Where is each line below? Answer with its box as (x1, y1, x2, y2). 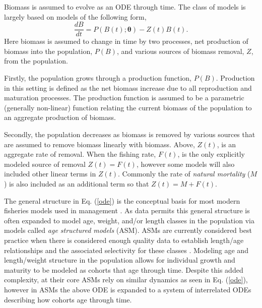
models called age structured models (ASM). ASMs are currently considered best (4, 225, 252, 235)
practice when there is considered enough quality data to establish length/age (4, 234, 244, 245)
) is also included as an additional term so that (4, 178, 149, 189)
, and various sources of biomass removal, (116, 45, 244, 56)
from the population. (4, 55, 68, 66)
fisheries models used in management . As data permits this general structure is (4, 205, 250, 216)
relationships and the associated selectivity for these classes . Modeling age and (4, 244, 248, 255)
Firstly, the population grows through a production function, (4, 73, 191, 83)
